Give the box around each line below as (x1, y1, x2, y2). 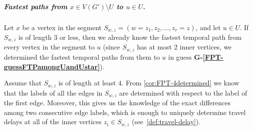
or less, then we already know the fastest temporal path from (59, 32, 242, 42)
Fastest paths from (4, 1, 68, 11)
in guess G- (168, 51, 203, 62)
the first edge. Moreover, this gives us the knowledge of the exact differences (4, 98, 231, 108)
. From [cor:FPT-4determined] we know (121, 78, 239, 88)
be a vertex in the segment (22, 22, 102, 32)
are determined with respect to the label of (119, 87, 247, 98)
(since (103, 42, 120, 52)
